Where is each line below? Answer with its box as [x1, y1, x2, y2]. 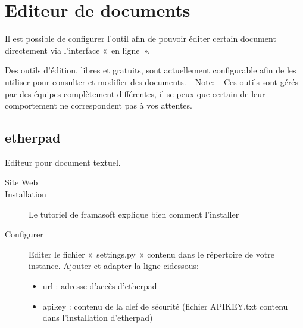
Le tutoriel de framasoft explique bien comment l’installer [29, 208, 239, 220]
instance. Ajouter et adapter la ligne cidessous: [29, 259, 199, 272]
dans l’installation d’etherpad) [42, 311, 153, 324]
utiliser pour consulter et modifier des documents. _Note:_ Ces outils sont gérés [5, 75, 299, 88]
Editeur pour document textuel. [5, 156, 121, 168]
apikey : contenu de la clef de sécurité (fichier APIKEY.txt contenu [42, 299, 288, 312]
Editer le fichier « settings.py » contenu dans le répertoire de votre [29, 247, 274, 260]
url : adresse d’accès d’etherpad [42, 280, 157, 292]
